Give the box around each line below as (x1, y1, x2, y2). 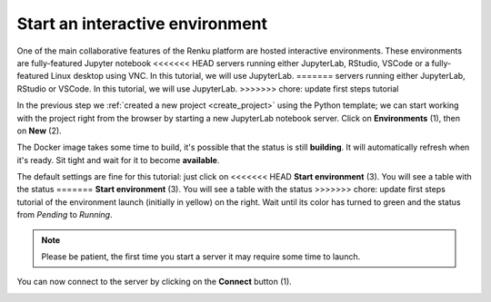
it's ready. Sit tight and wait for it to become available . (16, 154, 220, 165)
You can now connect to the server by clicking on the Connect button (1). (16, 277, 293, 287)
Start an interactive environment (16, 14, 268, 34)
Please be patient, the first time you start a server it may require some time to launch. (41, 251, 361, 262)
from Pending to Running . (16, 209, 113, 220)
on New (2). (16, 125, 63, 136)
